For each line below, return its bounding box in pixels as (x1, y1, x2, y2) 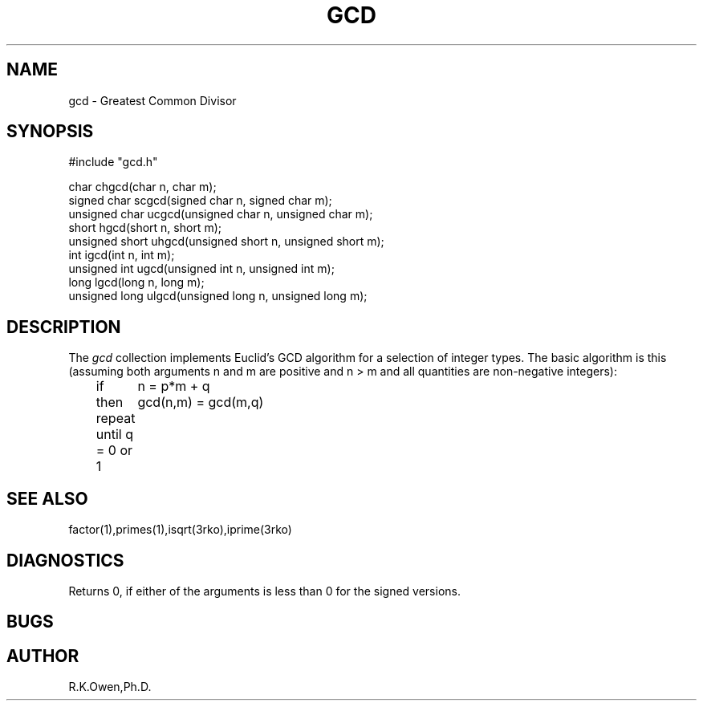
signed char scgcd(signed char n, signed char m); (68, 193, 332, 208)
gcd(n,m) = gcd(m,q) (137, 394, 264, 411)
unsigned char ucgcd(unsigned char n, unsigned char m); (68, 207, 373, 221)
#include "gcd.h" (68, 155, 158, 169)
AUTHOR (6, 645, 79, 666)
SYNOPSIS (6, 121, 94, 142)
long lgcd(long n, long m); (68, 275, 205, 290)
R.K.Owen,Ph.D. (68, 680, 152, 694)
